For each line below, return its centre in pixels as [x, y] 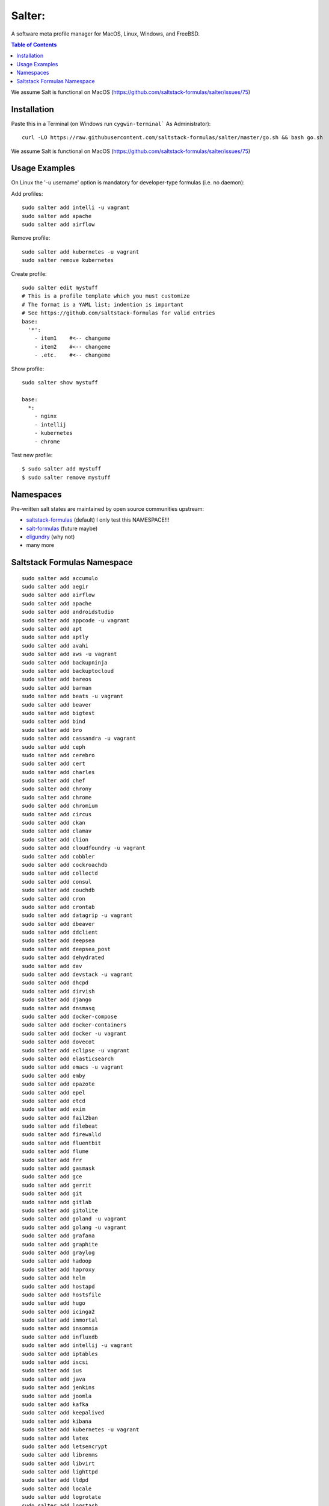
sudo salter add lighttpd [60, 1472]
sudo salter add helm [54, 1278]
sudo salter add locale [57, 1489]
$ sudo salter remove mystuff [66, 477]
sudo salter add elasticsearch [68, 1058]
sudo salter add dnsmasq [58, 1008]
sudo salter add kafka [55, 1404]
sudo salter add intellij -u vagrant [78, 1345]
